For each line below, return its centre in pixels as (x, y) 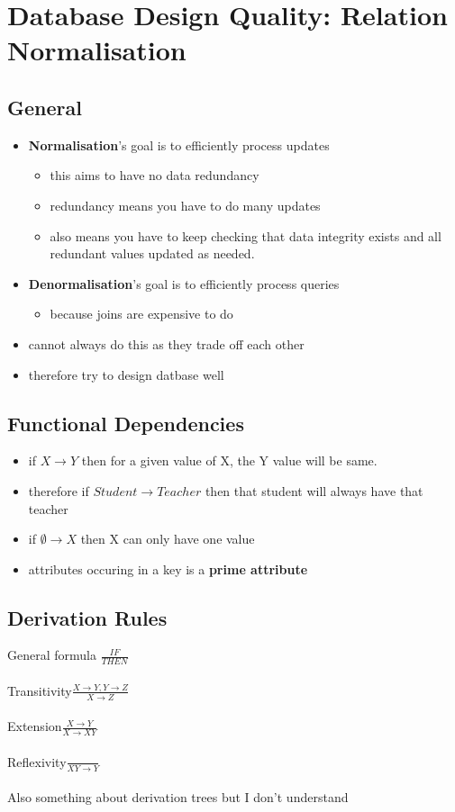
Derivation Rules (87, 617)
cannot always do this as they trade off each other (166, 343)
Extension (35, 726)
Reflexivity (37, 761)
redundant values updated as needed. (152, 253)
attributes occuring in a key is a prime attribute (168, 568)
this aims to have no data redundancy (155, 175)
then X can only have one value (168, 539)
